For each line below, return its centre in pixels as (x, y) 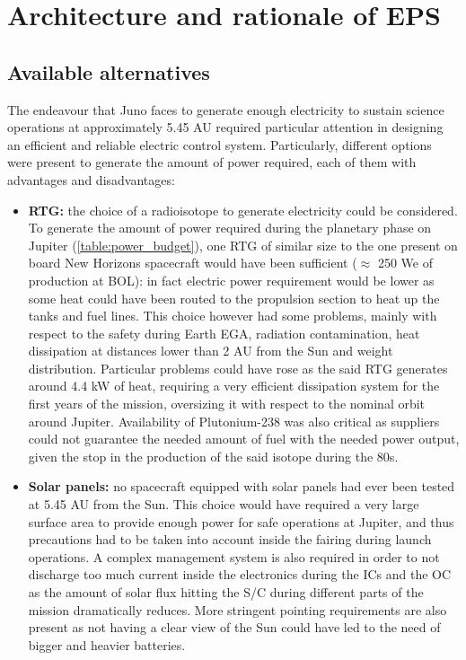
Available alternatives (109, 71)
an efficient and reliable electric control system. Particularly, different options (220, 144)
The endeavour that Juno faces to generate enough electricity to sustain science (226, 109)
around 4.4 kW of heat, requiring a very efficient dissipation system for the (234, 386)
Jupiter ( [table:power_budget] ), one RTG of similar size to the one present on (243, 245)
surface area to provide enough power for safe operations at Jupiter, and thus (241, 521)
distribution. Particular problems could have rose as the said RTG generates (238, 368)
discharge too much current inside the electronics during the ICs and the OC (240, 574)
